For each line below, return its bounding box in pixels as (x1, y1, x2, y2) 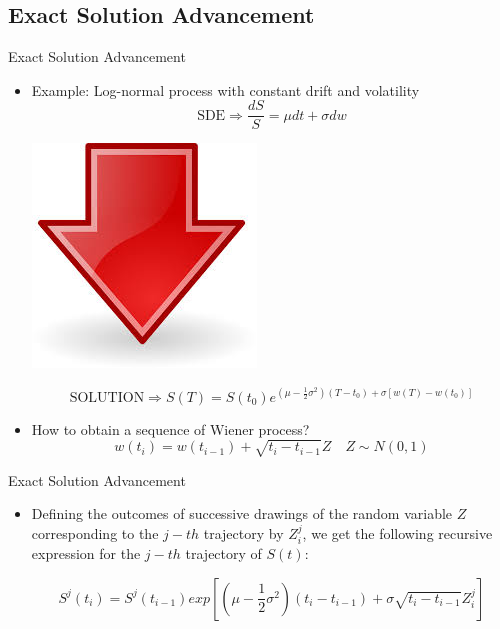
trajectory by (203, 522, 284, 543)
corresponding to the (31, 522, 159, 543)
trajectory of (185, 543, 262, 564)
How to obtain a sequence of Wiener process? (31, 418, 310, 439)
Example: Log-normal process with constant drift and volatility (31, 79, 420, 100)
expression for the (31, 543, 141, 564)
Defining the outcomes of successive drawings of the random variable (31, 503, 453, 524)
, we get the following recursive (302, 522, 493, 543)
